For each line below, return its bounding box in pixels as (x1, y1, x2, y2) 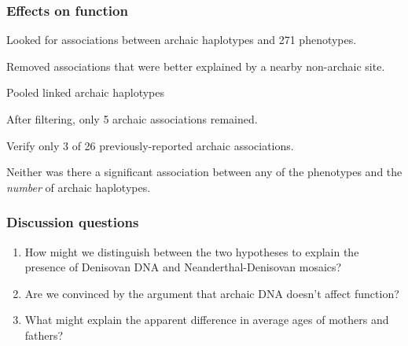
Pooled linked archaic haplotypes (6, 84, 164, 101)
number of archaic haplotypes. (6, 179, 151, 195)
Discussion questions (6, 212, 139, 232)
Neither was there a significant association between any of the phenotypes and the (6, 164, 402, 180)
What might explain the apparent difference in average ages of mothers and (24, 311, 389, 328)
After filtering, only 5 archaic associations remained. (6, 111, 258, 127)
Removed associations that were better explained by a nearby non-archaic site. (6, 57, 385, 74)
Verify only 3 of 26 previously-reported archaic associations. (6, 137, 294, 153)
